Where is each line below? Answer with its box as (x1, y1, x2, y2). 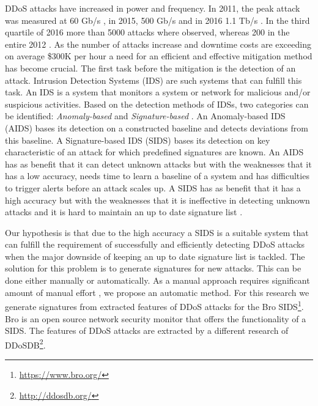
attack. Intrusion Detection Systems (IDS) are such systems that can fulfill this (5, 73, 302, 86)
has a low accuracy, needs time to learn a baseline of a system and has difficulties (5, 169, 309, 182)
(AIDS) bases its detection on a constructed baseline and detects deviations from (5, 121, 308, 134)
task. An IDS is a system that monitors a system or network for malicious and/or (5, 86, 311, 98)
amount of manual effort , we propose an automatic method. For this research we (5, 286, 309, 298)
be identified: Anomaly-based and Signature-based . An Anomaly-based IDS (5, 109, 286, 122)
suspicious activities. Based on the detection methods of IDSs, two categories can (5, 97, 309, 110)
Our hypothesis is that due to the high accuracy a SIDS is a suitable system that (5, 226, 309, 238)
